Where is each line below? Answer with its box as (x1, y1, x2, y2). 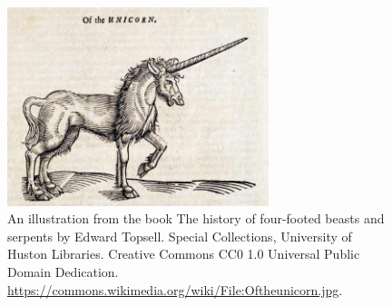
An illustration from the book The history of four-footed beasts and (7, 209, 385, 228)
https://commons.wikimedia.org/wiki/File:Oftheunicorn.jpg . (7, 280, 343, 299)
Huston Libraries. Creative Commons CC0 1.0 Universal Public (7, 244, 360, 263)
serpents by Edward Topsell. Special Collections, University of (7, 226, 352, 245)
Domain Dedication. (7, 262, 119, 281)
